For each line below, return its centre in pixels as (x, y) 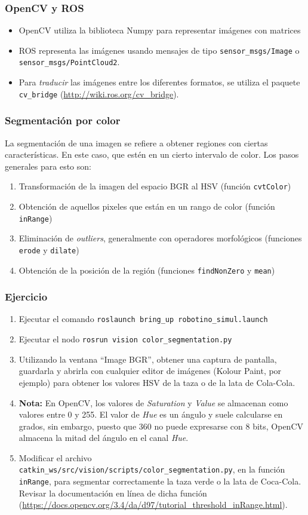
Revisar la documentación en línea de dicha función (113, 493)
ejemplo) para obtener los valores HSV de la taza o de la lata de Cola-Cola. (157, 382)
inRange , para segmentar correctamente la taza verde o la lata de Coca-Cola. (160, 481)
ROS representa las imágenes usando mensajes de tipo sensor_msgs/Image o (159, 50)
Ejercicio (26, 297)
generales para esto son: (48, 166)
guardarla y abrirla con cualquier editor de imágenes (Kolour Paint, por (150, 371)
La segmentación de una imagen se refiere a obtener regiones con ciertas (136, 142)
